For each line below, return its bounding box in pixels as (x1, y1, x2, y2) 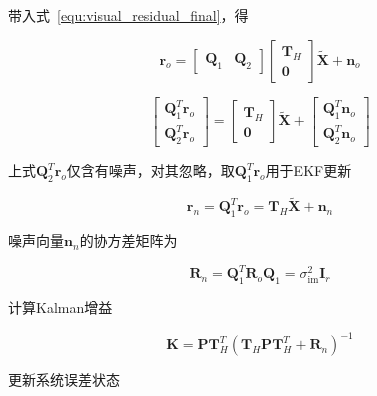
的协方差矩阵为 (79, 230, 178, 251)
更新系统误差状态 (8, 369, 120, 390)
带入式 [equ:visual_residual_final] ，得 (8, 5, 249, 25)
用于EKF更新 (265, 160, 352, 181)
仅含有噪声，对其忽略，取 (66, 160, 235, 181)
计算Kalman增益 (8, 296, 113, 317)
